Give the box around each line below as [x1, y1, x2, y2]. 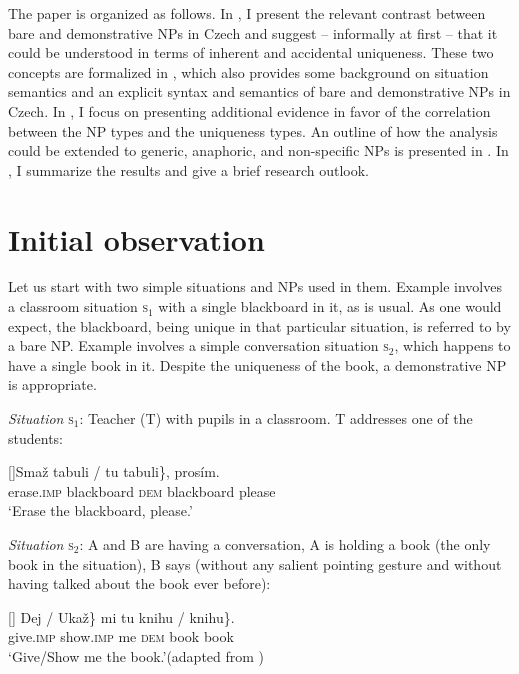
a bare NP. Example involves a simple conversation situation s [8, 335, 389, 356]
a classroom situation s [8, 296, 148, 317]
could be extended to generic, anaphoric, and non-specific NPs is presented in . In [8, 140, 509, 161]
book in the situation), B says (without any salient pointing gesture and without [8, 553, 502, 574]
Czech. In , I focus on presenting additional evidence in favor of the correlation [8, 100, 491, 121]
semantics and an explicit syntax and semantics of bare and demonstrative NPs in [8, 81, 511, 102]
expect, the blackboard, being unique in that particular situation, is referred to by [8, 315, 511, 336]
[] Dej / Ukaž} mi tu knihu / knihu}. [8, 606, 235, 627]
